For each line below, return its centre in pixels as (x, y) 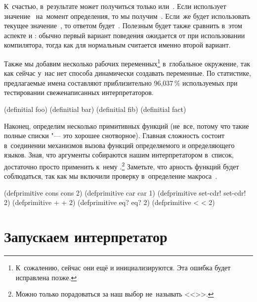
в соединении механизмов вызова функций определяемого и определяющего (119, 145)
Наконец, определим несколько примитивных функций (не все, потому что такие (127, 126)
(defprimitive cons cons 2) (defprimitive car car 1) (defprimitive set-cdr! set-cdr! (125, 192)
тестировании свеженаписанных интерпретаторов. (79, 92)
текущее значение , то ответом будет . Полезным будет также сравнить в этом (123, 25)
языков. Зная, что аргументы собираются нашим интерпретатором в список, (119, 155)
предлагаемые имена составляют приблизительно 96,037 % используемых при (121, 82)
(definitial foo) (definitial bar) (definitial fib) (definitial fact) (95, 109)
